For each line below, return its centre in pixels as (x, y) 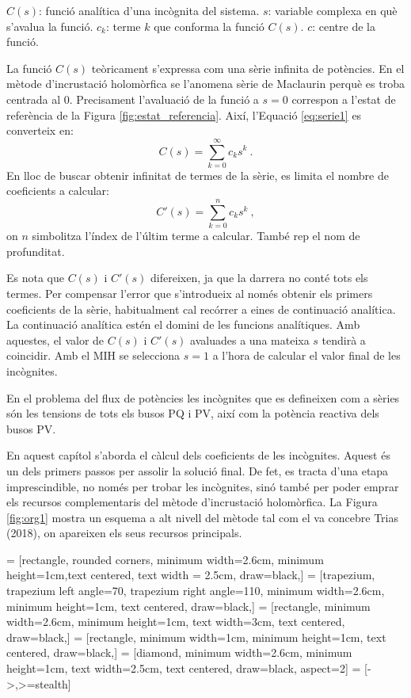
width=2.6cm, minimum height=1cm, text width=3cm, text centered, (176, 622)
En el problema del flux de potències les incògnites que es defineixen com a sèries (203, 397)
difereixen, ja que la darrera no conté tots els (259, 278)
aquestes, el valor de (55, 339)
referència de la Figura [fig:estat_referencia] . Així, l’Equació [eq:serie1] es (184, 114)
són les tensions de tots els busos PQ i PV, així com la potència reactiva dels (193, 413)
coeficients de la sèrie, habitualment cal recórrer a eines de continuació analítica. (201, 309)
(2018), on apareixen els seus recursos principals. (124, 533)
